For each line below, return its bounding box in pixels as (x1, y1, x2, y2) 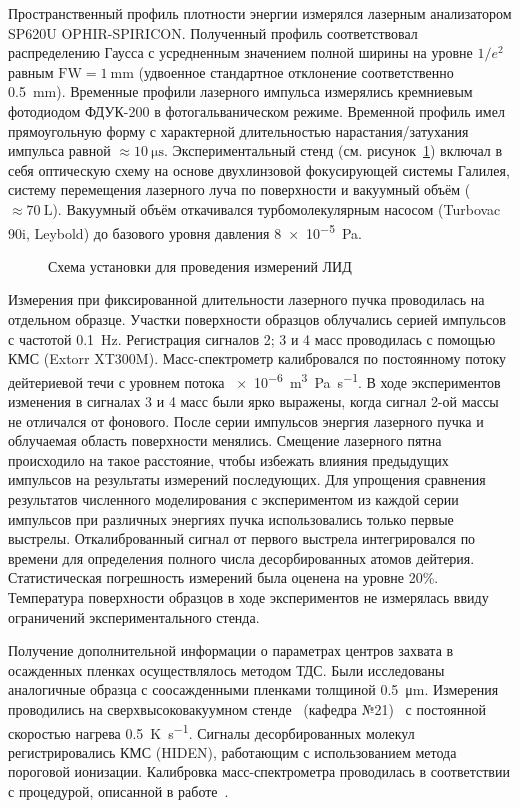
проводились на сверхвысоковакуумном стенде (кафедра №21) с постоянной (8, 698, 487, 719)
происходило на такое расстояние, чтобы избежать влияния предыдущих (8, 449, 449, 470)
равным (8, 61, 54, 82)
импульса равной (8, 140, 111, 161)
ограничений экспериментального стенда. (8, 606, 260, 627)
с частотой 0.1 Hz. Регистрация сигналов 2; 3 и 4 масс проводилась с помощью (8, 328, 496, 349)
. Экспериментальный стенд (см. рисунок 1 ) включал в (163, 140, 503, 161)
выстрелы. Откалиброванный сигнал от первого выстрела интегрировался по (8, 528, 476, 549)
